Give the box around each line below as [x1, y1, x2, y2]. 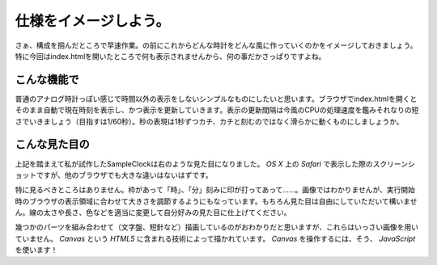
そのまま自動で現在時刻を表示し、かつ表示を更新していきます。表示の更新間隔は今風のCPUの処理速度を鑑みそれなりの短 [15, 105, 419, 115]
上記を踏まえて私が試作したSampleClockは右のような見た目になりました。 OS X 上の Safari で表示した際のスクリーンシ [15, 158, 416, 169]
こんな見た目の [15, 137, 90, 151]
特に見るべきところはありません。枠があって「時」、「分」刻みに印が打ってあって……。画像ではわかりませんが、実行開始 [15, 185, 416, 195]
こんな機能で [15, 73, 79, 86]
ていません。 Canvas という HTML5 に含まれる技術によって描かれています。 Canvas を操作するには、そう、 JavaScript [15, 233, 416, 243]
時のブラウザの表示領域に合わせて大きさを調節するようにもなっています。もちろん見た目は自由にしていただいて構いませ [15, 196, 418, 206]
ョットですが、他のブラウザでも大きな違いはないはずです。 [15, 170, 214, 179]
